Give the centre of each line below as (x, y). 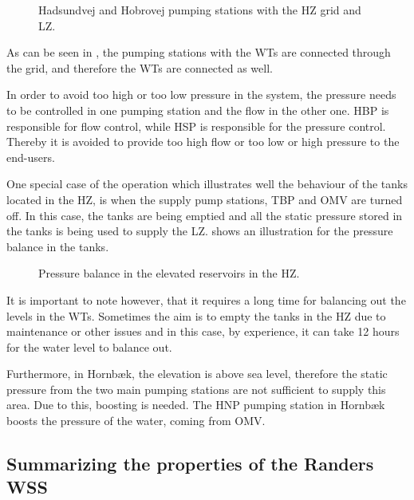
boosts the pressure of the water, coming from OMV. (136, 421)
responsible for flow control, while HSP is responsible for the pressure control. (196, 126)
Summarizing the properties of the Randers (190, 464)
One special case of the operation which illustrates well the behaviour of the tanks (207, 184)
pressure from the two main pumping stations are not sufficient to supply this (196, 389)
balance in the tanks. (58, 246)
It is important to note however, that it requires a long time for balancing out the (206, 299)
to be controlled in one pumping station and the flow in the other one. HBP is (198, 110)
